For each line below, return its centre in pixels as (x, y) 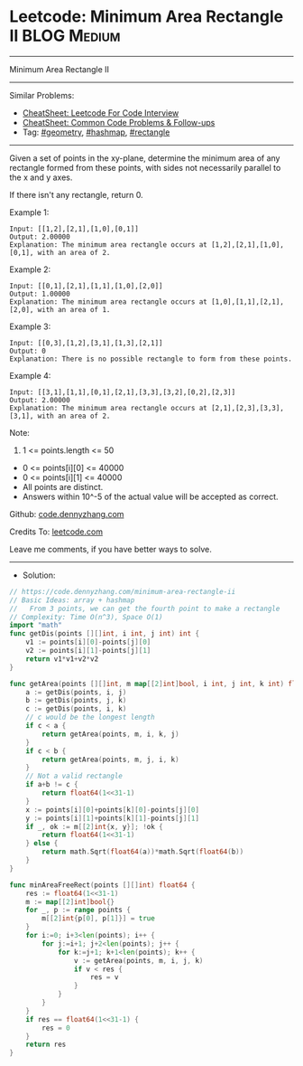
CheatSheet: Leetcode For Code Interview (101, 113)
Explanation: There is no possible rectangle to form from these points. (151, 359)
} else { (42, 844)
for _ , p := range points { (78, 910)
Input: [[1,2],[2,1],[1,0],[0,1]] (74, 229)
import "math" (36, 626)
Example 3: (30, 326)
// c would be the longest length (90, 717)
